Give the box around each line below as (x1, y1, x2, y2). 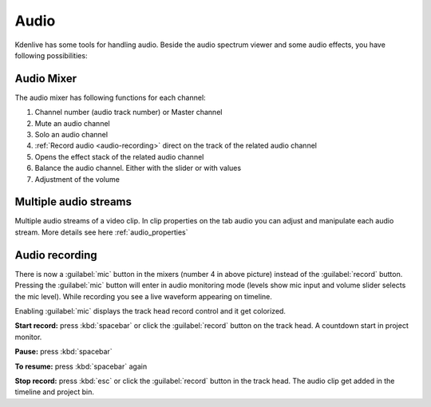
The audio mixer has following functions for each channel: (14, 93, 207, 102)
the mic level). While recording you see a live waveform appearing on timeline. (14, 291, 273, 301)
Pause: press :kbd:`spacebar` (14, 347, 113, 357)
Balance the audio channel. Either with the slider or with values (34, 164, 242, 173)
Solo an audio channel (34, 130, 108, 140)
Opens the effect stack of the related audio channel (34, 152, 204, 161)
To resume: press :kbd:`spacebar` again (14, 362, 148, 371)
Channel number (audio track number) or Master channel (34, 108, 223, 117)
